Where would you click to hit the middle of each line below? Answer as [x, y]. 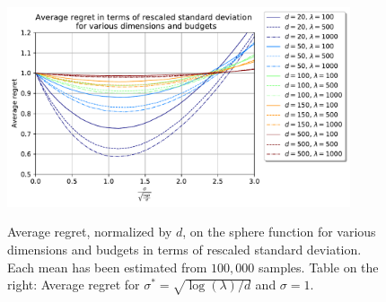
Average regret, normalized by [90, 232]
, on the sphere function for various [279, 232]
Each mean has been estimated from [107, 267]
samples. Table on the [318, 267]
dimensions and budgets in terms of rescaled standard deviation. [184, 250]
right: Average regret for [74, 285]
